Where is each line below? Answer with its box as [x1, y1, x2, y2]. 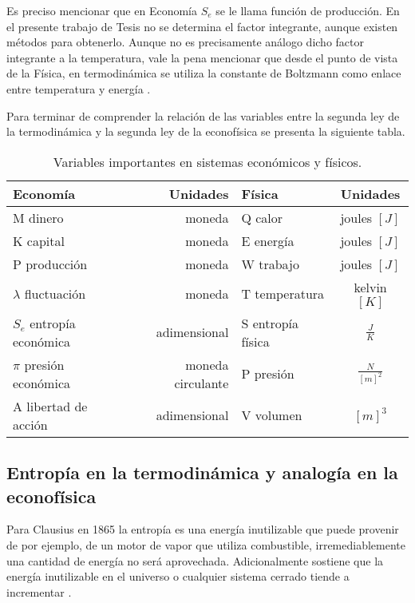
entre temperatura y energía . [6, 80, 151, 97]
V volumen [241, 406, 302, 425]
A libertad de [13, 396, 88, 415]
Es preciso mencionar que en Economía [6, 2, 197, 18]
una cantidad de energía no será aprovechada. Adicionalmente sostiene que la [6, 552, 384, 569]
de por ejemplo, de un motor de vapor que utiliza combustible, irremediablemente [6, 536, 405, 553]
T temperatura [241, 284, 325, 303]
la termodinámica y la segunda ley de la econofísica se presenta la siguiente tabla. [6, 123, 405, 140]
